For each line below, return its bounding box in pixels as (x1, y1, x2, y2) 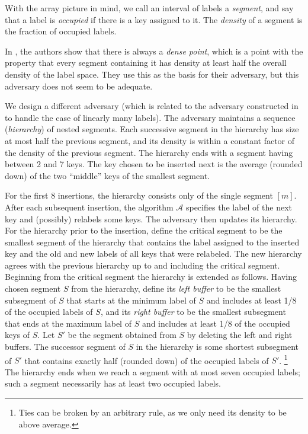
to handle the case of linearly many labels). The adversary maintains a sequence (5, 111, 296, 123)
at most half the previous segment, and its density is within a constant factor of (5, 134, 295, 146)
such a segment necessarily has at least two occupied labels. (5, 377, 221, 390)
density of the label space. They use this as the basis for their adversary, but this (5, 68, 299, 80)
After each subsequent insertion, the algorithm (5, 200, 174, 213)
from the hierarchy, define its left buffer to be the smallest (71, 282, 281, 295)
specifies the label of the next (185, 200, 292, 213)
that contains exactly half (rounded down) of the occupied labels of (24, 354, 269, 366)
